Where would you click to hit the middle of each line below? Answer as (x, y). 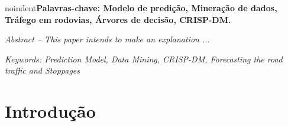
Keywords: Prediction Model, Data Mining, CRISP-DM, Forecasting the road (144, 59)
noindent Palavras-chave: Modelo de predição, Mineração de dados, (141, 8)
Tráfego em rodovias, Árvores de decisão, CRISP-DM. (118, 19)
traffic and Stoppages (43, 70)
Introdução (50, 111)
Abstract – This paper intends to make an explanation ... (107, 39)
